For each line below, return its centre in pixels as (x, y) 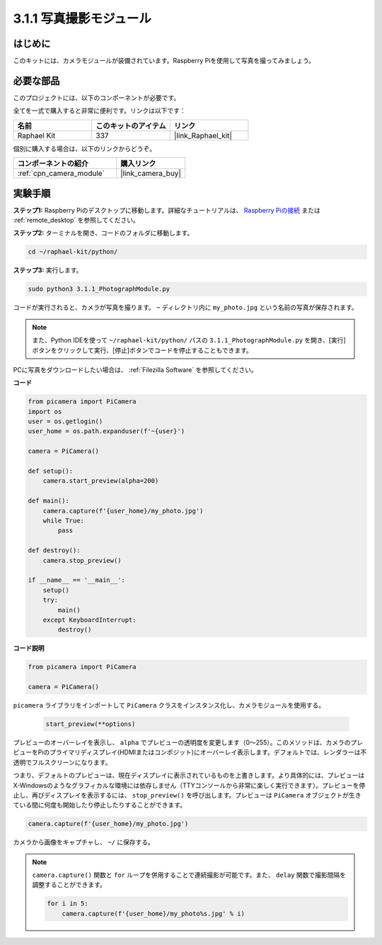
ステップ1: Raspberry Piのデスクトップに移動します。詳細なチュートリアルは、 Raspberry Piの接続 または (167, 210)
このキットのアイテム (131, 125)
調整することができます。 (69, 885)
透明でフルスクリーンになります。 (62, 762)
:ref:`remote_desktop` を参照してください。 (76, 220)
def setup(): (51, 471)
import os (45, 412)
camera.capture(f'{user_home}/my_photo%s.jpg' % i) (154, 913)
